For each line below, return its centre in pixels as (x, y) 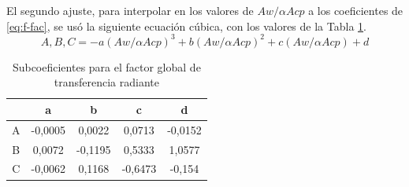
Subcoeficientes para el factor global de (106, 66)
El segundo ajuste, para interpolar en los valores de (130, 10)
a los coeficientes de (356, 10)
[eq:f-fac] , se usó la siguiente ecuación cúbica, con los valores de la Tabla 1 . (186, 26)
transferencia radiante (106, 82)
